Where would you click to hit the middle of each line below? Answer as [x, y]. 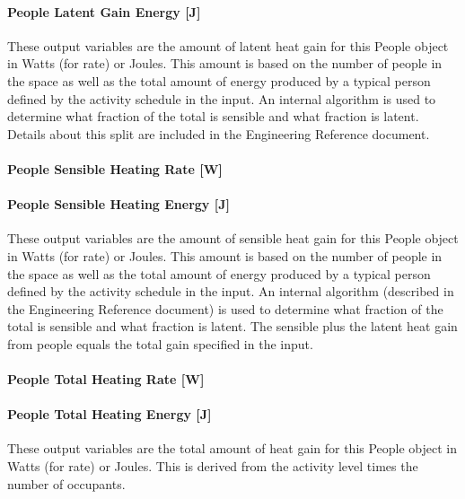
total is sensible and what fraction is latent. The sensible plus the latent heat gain [232, 326]
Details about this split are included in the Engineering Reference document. [219, 133]
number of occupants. [66, 483]
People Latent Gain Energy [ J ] [104, 11]
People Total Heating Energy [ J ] [110, 414]
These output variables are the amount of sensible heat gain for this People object [233, 238]
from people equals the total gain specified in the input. [160, 343]
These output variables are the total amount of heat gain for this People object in [232, 448]
